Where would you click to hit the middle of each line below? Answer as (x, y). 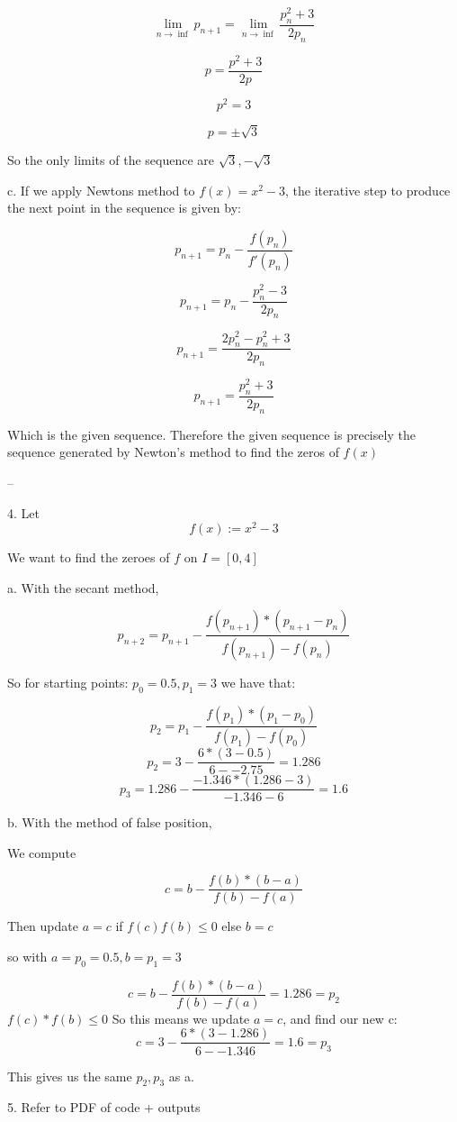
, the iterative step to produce (368, 190)
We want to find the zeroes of (89, 557)
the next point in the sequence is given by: (124, 208)
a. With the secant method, (83, 587)
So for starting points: (68, 683)
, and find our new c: (340, 1018)
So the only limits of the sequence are (111, 160)
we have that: (258, 683)
